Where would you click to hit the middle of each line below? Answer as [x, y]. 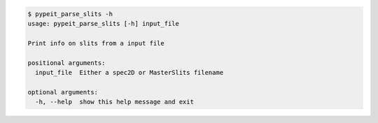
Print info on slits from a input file [96, 43]
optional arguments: [63, 92]
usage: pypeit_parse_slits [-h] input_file [104, 23]
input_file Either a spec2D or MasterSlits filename [129, 72]
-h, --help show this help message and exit [114, 102]
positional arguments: [66, 63]
